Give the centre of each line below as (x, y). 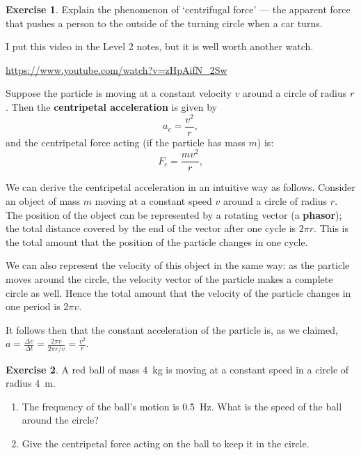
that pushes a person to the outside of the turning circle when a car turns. (164, 23)
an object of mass (43, 201)
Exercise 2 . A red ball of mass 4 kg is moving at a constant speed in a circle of (177, 369)
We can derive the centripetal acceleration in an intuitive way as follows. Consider (180, 187)
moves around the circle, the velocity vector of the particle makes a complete (169, 279)
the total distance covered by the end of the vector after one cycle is (151, 228)
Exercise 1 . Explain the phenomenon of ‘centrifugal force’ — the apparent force (178, 9)
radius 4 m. (31, 383)
